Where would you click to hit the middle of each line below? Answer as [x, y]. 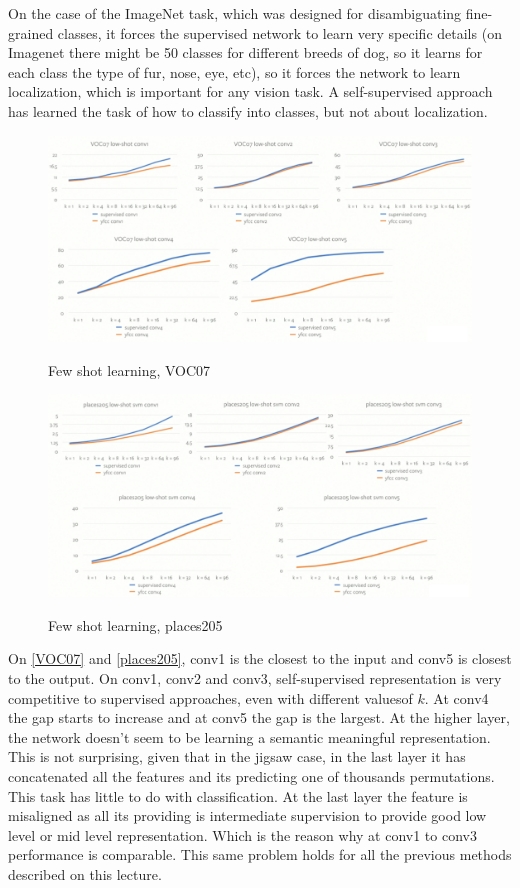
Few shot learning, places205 [135, 624]
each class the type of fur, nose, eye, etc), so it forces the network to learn [234, 71]
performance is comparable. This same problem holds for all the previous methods [260, 854]
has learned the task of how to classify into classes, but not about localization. [248, 110]
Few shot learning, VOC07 [129, 369]
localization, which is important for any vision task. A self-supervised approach [250, 91]
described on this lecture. [85, 873]
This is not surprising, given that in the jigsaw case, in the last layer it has [237, 756]
